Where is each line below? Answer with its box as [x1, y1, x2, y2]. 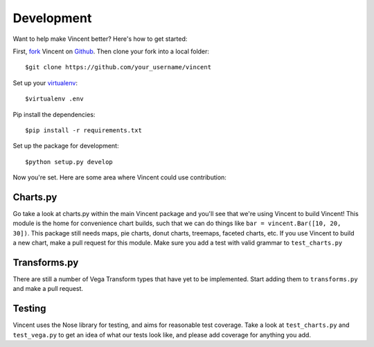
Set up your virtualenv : [12, 78, 78, 87]
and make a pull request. [12, 285, 83, 293]
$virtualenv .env [25, 95, 84, 103]
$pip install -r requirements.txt [25, 126, 142, 134]
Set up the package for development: [12, 142, 119, 150]
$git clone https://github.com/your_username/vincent [25, 63, 211, 71]
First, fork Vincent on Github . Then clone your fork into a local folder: [12, 47, 210, 55]
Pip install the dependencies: [12, 110, 96, 118]
